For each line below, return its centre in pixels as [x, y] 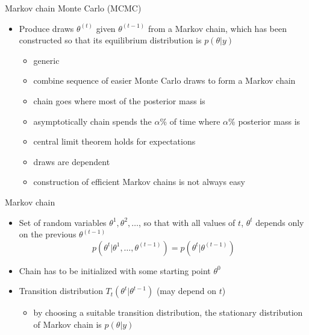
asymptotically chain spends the [92, 121]
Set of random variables [63, 222]
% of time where [190, 121]
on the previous [48, 234]
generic [46, 60]
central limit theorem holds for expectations [114, 141]
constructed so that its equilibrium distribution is [110, 40]
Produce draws [46, 28]
